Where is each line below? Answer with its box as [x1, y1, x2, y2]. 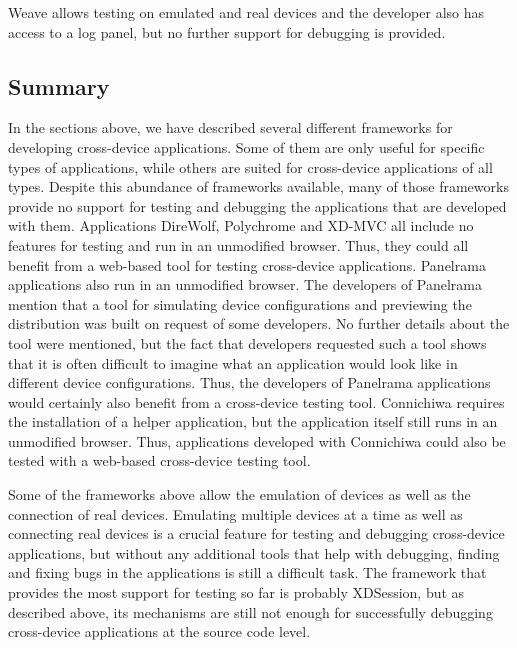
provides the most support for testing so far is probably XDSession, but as [8, 582, 465, 603]
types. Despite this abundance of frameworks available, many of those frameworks [8, 176, 509, 197]
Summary [8, 70, 110, 101]
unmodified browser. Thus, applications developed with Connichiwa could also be [8, 430, 506, 451]
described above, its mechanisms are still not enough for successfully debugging [8, 601, 493, 622]
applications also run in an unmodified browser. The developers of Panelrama [8, 274, 483, 295]
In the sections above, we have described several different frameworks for [8, 117, 453, 138]
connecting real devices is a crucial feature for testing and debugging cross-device [8, 523, 505, 544]
